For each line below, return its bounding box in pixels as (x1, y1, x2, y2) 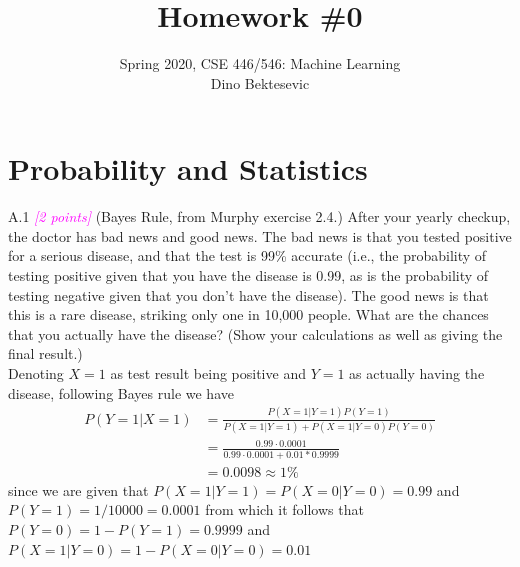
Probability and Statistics (8, 148, 368, 189)
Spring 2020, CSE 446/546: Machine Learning (119, 53, 401, 74)
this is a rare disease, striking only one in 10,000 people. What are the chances (8, 304, 489, 325)
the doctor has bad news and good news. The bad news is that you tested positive (8, 225, 512, 246)
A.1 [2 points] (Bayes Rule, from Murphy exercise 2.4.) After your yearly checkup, (8, 206, 511, 227)
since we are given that (8, 479, 149, 500)
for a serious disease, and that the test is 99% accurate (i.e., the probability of (8, 245, 487, 266)
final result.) (8, 343, 83, 364)
